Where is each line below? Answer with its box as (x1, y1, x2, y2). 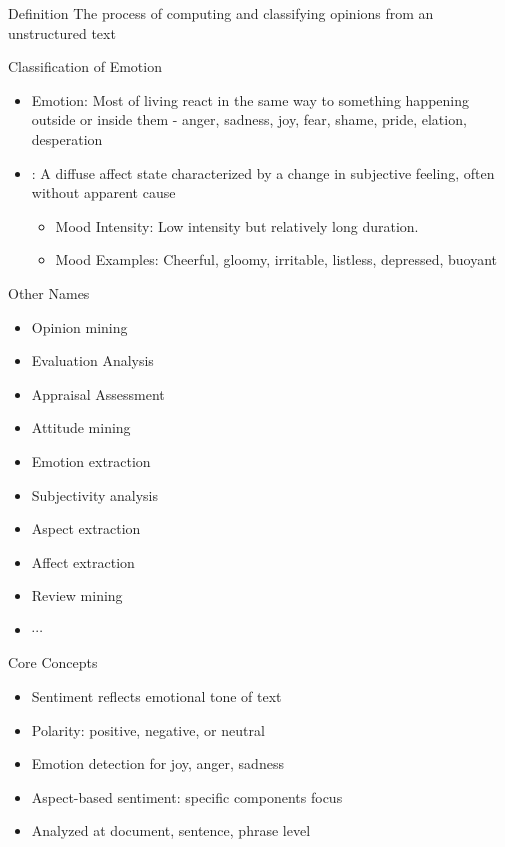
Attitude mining (31, 417, 131, 438)
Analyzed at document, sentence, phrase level (31, 820, 311, 841)
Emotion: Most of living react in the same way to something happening (31, 89, 469, 110)
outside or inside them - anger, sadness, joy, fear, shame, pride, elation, (31, 109, 467, 130)
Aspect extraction (31, 518, 141, 539)
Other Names (8, 282, 90, 303)
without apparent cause (31, 182, 176, 203)
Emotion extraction (31, 450, 151, 471)
